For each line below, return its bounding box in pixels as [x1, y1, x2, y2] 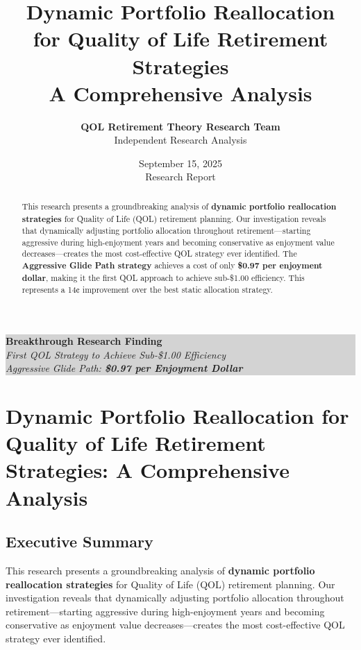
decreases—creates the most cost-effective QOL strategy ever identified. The [22, 248, 297, 259]
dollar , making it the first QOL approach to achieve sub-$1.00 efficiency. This [22, 271, 305, 284]
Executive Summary [6, 531, 153, 552]
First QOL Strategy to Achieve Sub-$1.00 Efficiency [6, 347, 226, 361]
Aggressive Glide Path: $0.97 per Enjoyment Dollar [6, 361, 243, 375]
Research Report [145, 169, 216, 184]
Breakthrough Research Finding [6, 334, 162, 348]
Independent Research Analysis [114, 132, 247, 147]
